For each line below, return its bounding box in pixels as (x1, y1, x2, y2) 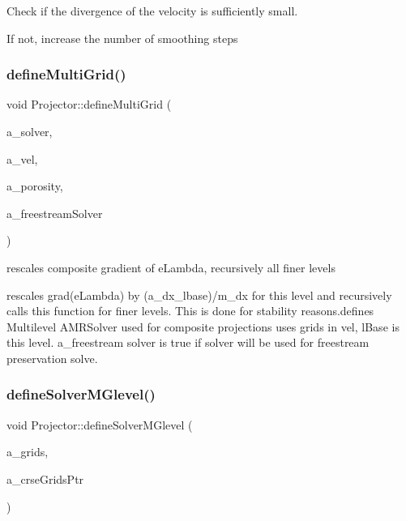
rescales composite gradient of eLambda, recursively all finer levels (6, 258, 335, 275)
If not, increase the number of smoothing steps (6, 29, 238, 46)
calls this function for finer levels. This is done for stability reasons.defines (6, 302, 374, 319)
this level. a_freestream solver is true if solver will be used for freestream (6, 334, 370, 351)
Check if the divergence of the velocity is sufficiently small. (6, 2, 298, 19)
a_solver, (6, 123, 53, 139)
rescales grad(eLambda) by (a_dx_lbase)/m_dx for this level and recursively (6, 286, 392, 303)
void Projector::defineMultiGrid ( (6, 96, 172, 113)
